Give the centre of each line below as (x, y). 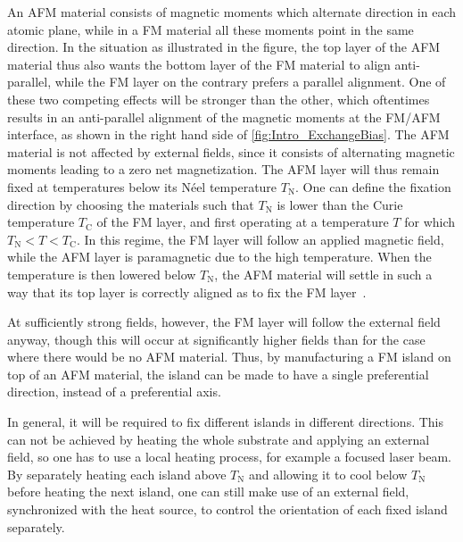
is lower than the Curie (340, 204)
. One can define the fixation (373, 186)
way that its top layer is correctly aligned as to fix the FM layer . (187, 292)
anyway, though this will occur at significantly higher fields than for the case (216, 339)
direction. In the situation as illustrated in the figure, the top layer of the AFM (224, 47)
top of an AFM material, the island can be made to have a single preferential (218, 374)
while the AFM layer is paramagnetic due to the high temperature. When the (219, 257)
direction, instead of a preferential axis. (114, 392)
